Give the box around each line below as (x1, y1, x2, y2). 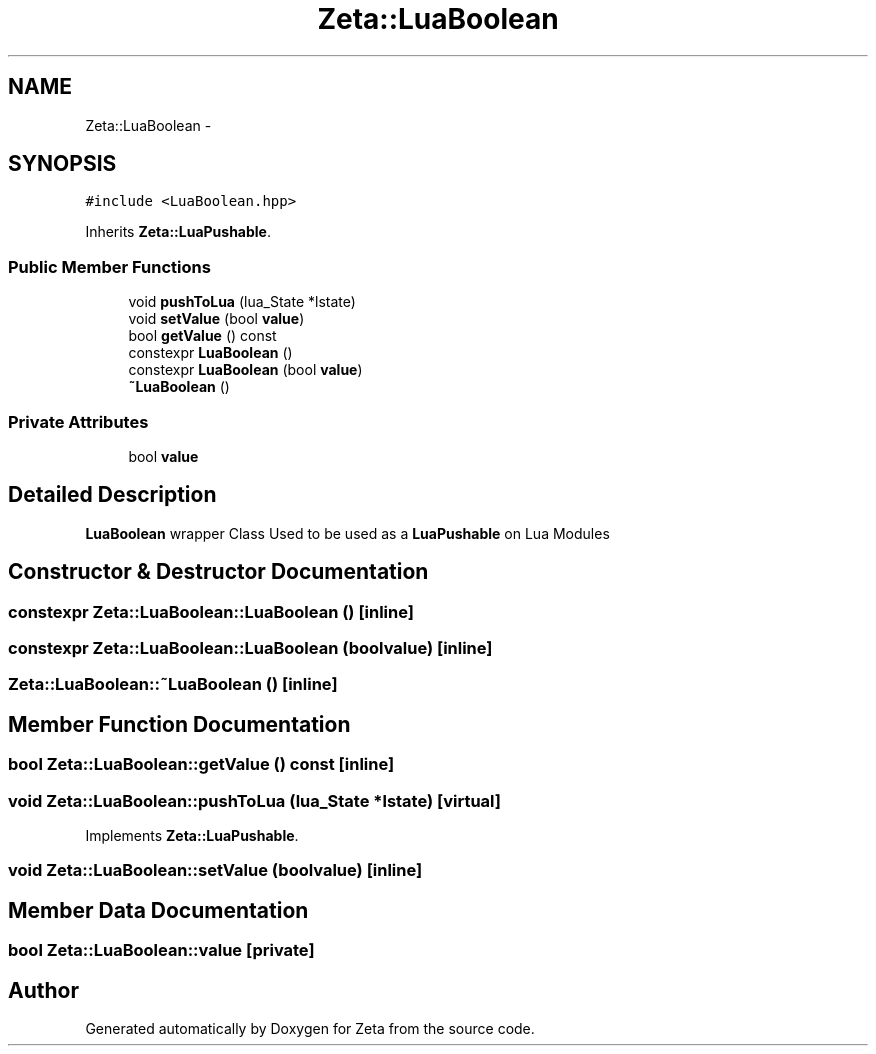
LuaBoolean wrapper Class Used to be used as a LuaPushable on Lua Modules (85, 524, 610, 542)
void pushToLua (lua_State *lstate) (128, 293, 356, 311)
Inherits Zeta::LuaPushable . (85, 223, 271, 241)
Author (8, 977, 79, 1003)
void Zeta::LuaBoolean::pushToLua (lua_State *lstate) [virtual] (8, 790, 501, 811)
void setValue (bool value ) (128, 310, 305, 328)
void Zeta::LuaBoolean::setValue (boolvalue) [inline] (8, 860, 423, 881)
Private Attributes (8, 411, 149, 432)
